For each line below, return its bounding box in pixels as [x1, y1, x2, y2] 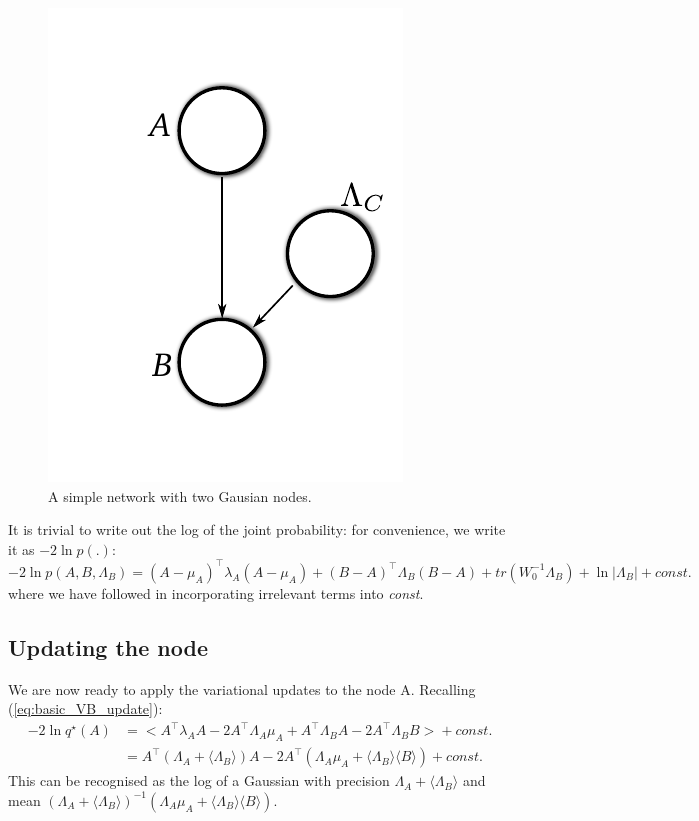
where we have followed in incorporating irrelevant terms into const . [8, 582, 424, 603]
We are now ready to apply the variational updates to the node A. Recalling [8, 678, 476, 699]
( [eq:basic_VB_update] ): [8, 698, 163, 719]
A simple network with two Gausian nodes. [48, 485, 312, 506]
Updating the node [8, 631, 209, 662]
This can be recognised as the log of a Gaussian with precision [8, 770, 390, 791]
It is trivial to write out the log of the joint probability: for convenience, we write [8, 519, 506, 540]
